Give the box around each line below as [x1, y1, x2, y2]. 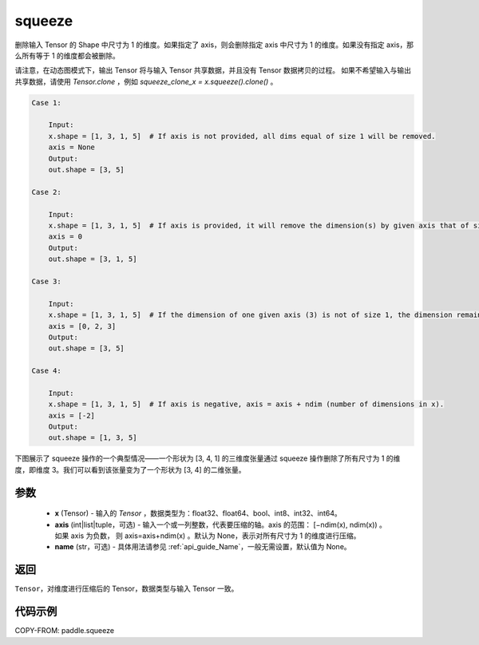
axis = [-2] [48, 411, 96, 420]
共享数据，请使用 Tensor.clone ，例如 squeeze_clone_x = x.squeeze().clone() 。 [14, 77, 278, 86]
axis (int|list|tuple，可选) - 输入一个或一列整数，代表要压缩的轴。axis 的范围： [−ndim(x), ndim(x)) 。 [54, 520, 387, 529]
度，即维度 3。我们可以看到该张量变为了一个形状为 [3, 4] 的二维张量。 [14, 465, 247, 474]
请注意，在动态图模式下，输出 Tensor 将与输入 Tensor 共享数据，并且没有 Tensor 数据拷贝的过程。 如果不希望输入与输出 [14, 65, 411, 75]
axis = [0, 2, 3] [48, 322, 117, 330]
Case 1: [31, 98, 61, 107]
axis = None [48, 143, 96, 152]
